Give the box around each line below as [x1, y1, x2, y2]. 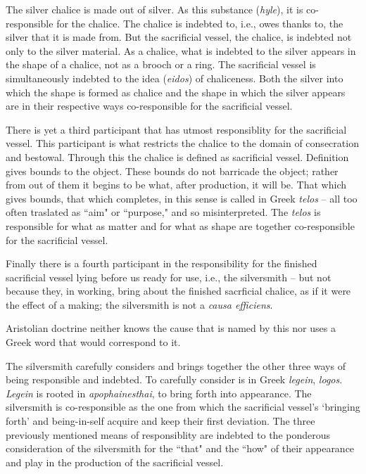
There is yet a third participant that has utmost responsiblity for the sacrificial [6, 122, 347, 136]
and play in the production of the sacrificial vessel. [6, 454, 224, 469]
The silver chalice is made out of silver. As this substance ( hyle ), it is [6, 2, 303, 16]
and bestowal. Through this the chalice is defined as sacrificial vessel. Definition [6, 149, 349, 164]
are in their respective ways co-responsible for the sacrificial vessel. [6, 98, 293, 113]
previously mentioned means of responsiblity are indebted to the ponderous [6, 427, 331, 442]
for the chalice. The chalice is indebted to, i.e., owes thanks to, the [56, 15, 343, 30]
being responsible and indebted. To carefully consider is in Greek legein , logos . [6, 372, 343, 387]
